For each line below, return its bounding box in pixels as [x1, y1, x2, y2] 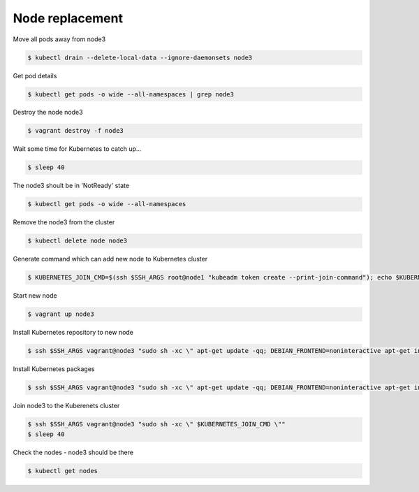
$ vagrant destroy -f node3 [27, 126, 124, 135]
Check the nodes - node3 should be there [13, 448, 134, 456]
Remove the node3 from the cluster [13, 218, 115, 226]
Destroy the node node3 [13, 108, 83, 117]
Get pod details [13, 71, 57, 80]
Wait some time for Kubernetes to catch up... [13, 145, 142, 153]
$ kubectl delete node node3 [27, 237, 128, 245]
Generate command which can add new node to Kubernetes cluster [13, 255, 208, 263]
